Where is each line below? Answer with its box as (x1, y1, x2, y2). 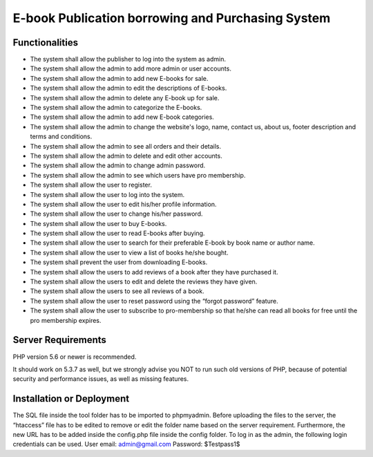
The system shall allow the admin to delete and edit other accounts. (30, 151, 222, 160)
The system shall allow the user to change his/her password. (30, 209, 203, 218)
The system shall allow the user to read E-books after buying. (30, 229, 205, 238)
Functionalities (12, 37, 79, 48)
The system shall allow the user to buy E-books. (30, 219, 167, 227)
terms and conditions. (30, 132, 93, 141)
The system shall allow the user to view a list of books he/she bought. (30, 248, 229, 257)
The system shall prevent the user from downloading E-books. (30, 258, 208, 266)
